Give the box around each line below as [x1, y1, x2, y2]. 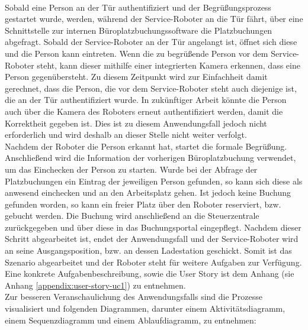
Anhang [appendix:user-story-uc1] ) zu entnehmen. [5, 279, 186, 291]
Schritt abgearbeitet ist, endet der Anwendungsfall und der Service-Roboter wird [5, 232, 299, 245]
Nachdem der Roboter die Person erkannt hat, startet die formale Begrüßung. [5, 140, 287, 152]
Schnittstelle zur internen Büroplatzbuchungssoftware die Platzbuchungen [5, 24, 272, 36]
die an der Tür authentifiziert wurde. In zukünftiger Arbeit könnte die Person [5, 93, 287, 106]
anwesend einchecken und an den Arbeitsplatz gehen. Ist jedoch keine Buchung [5, 186, 291, 199]
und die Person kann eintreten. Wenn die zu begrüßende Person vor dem [5, 47, 268, 59]
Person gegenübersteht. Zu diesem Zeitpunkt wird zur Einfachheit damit [5, 70, 268, 83]
